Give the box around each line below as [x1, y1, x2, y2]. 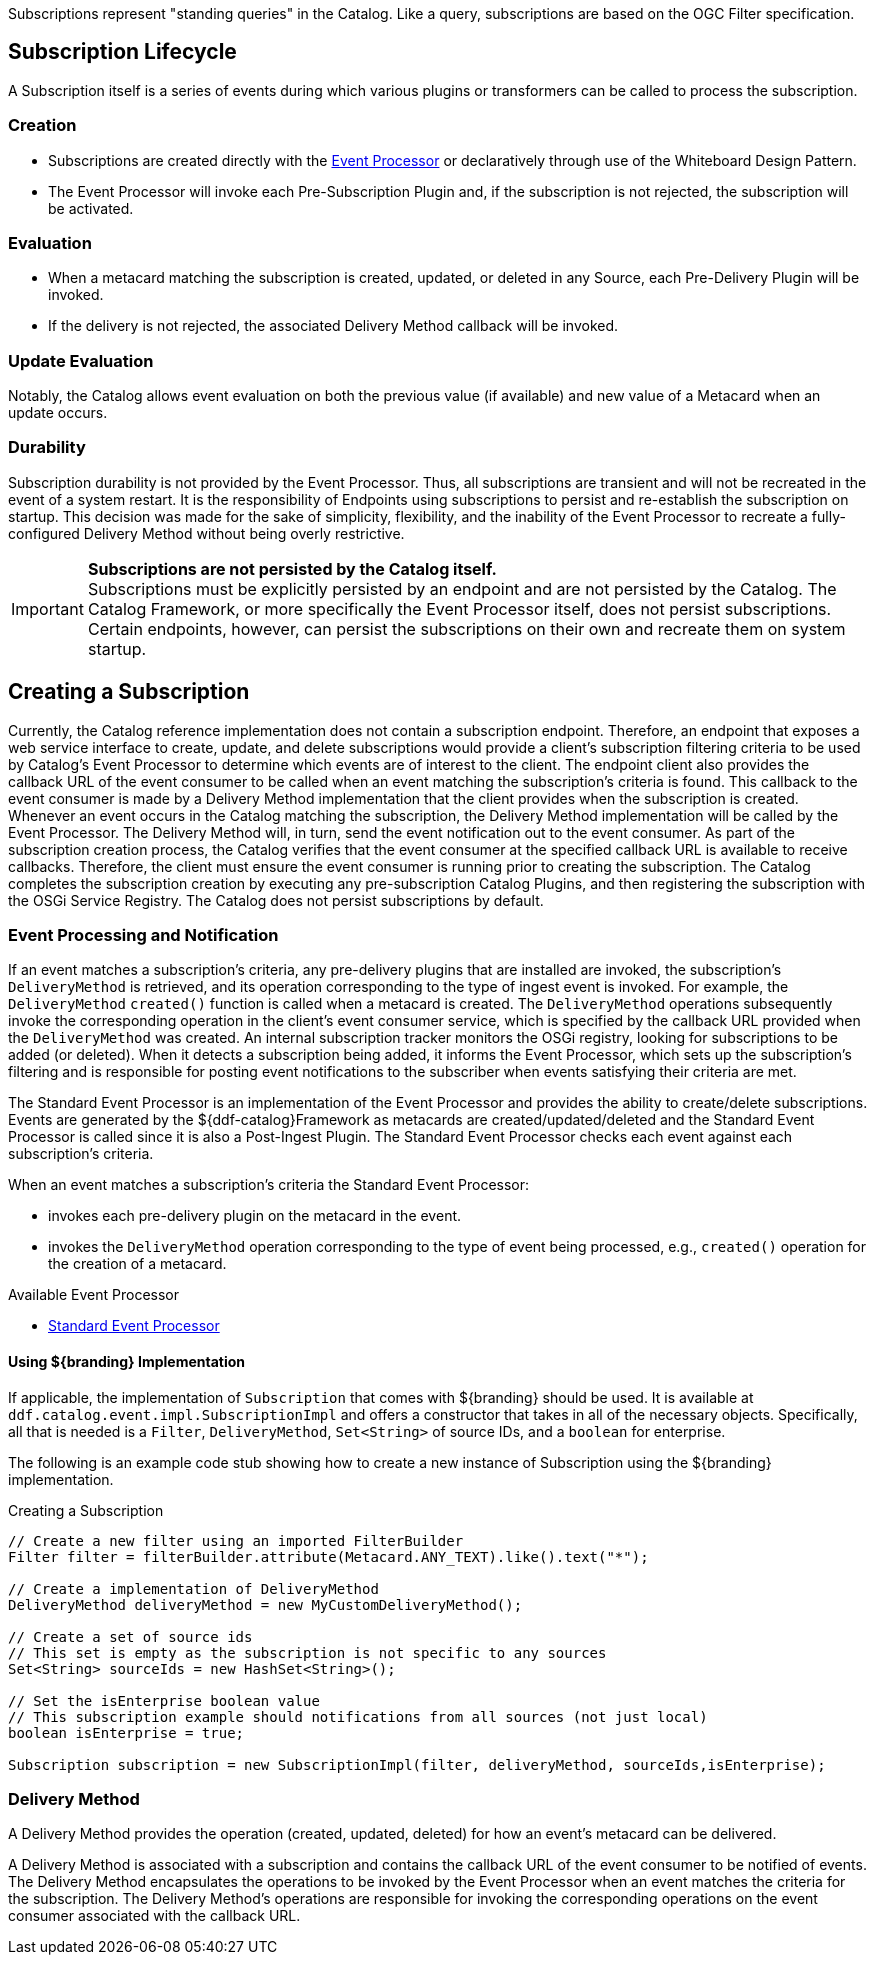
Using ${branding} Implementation [8, 1353, 246, 1371]
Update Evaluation [8, 350, 154, 371]
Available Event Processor [8, 1286, 180, 1304]
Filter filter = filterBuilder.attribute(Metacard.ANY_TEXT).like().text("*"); [8, 1548, 649, 1565]
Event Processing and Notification [8, 925, 279, 946]
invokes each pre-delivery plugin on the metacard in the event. [48, 1207, 462, 1225]
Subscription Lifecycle [8, 39, 237, 65]
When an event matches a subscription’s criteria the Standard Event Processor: [8, 1176, 530, 1194]
